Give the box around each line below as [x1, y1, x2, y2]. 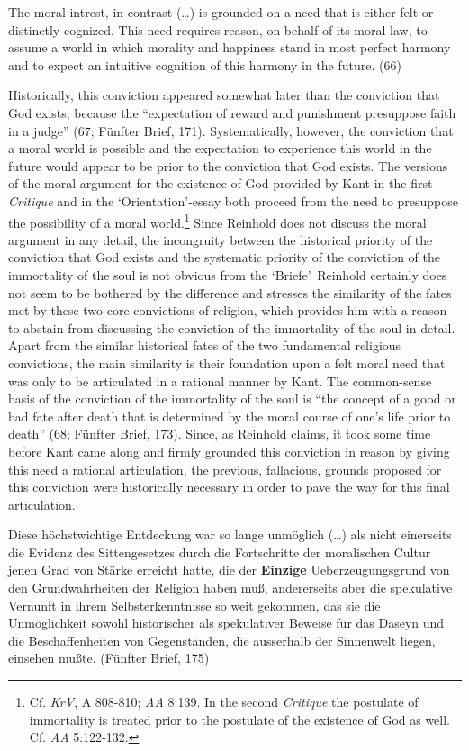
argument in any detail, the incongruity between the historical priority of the [8, 230, 433, 249]
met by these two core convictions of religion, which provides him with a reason [8, 301, 447, 320]
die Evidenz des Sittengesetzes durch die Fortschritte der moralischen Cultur [8, 542, 431, 561]
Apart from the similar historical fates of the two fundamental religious [8, 336, 401, 355]
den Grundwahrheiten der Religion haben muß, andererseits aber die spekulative [8, 578, 453, 597]
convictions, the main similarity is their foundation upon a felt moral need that [8, 353, 446, 372]
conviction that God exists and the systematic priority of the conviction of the [8, 248, 440, 267]
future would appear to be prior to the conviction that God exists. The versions [8, 156, 448, 175]
